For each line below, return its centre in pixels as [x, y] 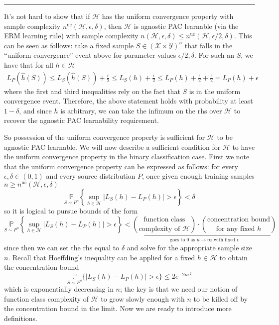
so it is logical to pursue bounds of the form [71, 210]
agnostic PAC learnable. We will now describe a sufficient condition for [112, 147]
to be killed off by [221, 298]
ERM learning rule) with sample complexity [71, 36]
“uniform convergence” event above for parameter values [90, 55]
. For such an [214, 55]
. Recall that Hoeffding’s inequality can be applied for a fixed [102, 257]
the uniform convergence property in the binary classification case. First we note [127, 157]
